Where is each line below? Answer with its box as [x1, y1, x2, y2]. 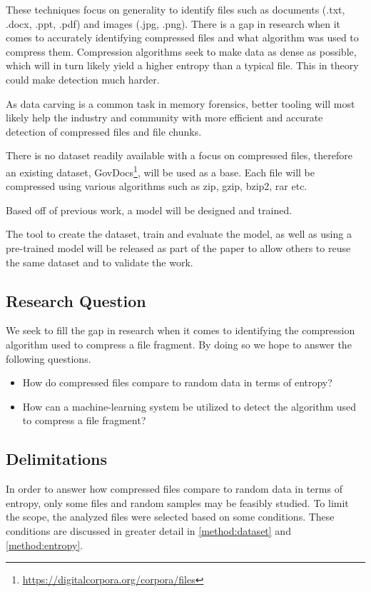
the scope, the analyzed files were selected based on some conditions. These [6, 509, 335, 524]
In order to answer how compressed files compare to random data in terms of [6, 481, 342, 496]
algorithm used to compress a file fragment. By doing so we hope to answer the [6, 336, 352, 351]
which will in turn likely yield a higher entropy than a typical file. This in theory [6, 58, 359, 73]
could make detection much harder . [6, 71, 160, 86]
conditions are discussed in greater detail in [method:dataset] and [6, 523, 291, 538]
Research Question [6, 289, 146, 311]
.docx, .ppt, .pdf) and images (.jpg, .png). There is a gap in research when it [6, 16, 340, 31]
